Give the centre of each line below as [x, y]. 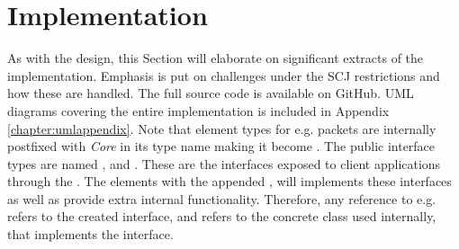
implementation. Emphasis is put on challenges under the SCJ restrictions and [224, 75]
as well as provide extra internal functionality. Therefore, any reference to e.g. [222, 198]
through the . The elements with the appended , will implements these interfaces [229, 181]
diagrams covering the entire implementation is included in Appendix [198, 110]
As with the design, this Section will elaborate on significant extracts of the [216, 58]
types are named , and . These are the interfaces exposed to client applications [224, 163]
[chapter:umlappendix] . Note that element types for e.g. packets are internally [222, 128]
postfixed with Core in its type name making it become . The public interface [221, 146]
